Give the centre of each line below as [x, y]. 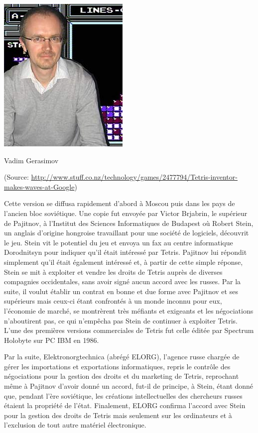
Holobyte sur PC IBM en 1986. [52, 340]
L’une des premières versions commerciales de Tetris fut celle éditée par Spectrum [129, 330]
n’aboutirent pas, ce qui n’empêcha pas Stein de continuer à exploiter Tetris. [121, 320]
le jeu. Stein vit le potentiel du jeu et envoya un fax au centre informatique [119, 242]
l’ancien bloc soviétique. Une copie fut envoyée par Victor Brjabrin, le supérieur [126, 213]
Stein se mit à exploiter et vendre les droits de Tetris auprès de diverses [113, 271]
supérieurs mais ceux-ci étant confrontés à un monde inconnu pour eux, [113, 301]
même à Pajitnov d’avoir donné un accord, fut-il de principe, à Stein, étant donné [129, 386]
